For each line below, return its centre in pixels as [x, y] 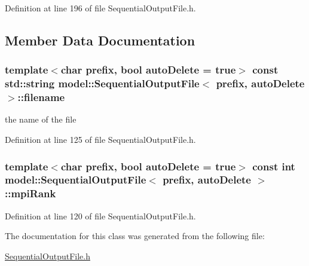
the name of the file [41, 119]
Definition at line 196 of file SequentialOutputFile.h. [100, 8]
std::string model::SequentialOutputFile [102, 83]
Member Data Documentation [100, 40]
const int [274, 166]
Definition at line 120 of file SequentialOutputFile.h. [100, 215]
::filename [41, 97]
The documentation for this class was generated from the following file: [135, 236]
